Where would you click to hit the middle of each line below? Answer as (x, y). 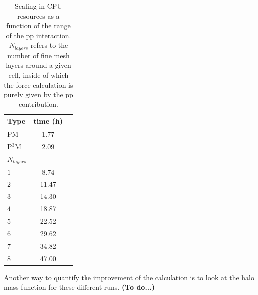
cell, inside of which (39, 75)
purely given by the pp (39, 94)
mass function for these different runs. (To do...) (80, 287)
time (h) (48, 121)
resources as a (39, 16)
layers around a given (39, 65)
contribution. (38, 104)
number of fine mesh (39, 55)
